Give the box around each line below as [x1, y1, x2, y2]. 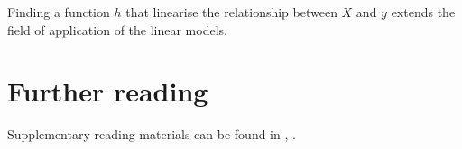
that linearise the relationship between [125, 3, 337, 21]
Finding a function [7, 3, 110, 21]
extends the [391, 3, 456, 21]
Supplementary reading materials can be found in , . [7, 125, 296, 144]
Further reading [7, 73, 208, 110]
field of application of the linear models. [7, 20, 227, 39]
